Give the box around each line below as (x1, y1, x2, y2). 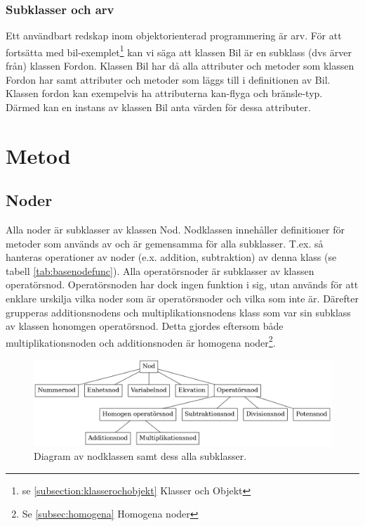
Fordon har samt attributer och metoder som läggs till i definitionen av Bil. (6, 72, 331, 86)
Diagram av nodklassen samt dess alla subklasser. (34, 449, 247, 463)
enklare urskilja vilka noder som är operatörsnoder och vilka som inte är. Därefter (6, 290, 359, 305)
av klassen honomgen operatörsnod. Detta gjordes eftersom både (6, 319, 284, 333)
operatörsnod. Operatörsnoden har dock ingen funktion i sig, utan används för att (6, 277, 359, 292)
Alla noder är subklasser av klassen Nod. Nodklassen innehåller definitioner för (6, 222, 345, 237)
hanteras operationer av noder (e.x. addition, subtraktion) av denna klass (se (6, 250, 337, 264)
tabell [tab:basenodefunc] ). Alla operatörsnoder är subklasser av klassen (6, 263, 314, 278)
